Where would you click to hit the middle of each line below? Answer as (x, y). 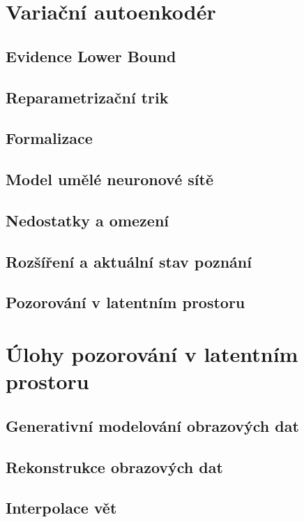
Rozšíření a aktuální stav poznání (129, 261)
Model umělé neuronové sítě (109, 179)
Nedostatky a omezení (88, 220)
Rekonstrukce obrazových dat (114, 466)
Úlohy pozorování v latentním (152, 354)
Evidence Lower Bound (91, 56)
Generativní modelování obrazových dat (152, 425)
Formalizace (49, 138)
